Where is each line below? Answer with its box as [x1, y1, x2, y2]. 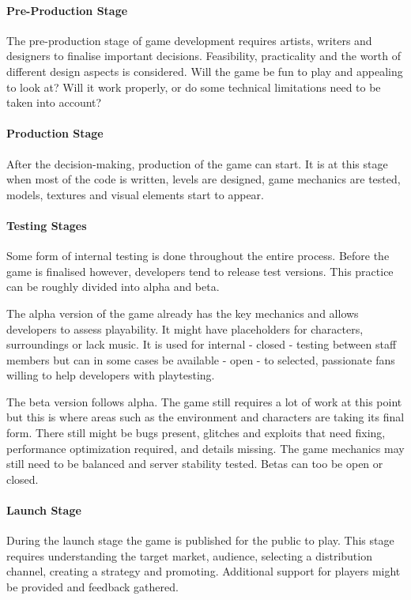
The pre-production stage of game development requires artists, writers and [6, 32, 372, 48]
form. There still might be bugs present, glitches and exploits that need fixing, [6, 425, 386, 441]
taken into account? [6, 94, 102, 111]
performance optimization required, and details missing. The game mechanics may [6, 440, 405, 456]
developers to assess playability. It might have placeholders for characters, [6, 320, 364, 337]
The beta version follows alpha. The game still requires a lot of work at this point [6, 393, 402, 409]
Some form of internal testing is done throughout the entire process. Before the [6, 247, 390, 264]
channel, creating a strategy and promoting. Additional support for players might [6, 563, 401, 579]
